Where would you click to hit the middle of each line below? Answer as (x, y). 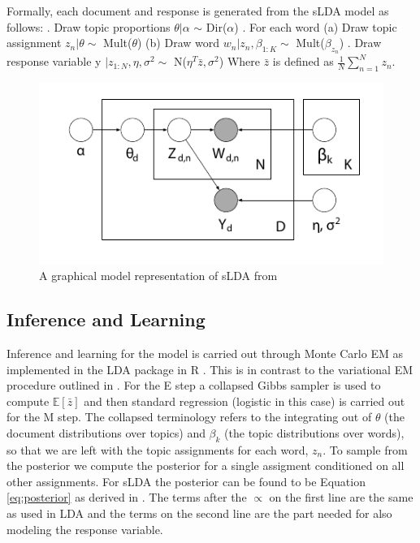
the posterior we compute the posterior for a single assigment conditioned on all (206, 465)
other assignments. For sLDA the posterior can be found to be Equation (186, 481)
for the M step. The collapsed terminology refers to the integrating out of (189, 417)
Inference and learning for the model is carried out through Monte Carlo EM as (205, 353)
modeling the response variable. (85, 529)
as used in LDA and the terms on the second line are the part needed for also (199, 513)
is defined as (303, 61)
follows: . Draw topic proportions (89, 26)
